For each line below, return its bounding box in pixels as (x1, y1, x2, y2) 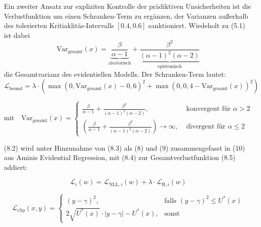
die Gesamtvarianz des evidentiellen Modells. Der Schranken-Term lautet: (4, 68, 226, 79)
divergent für (186, 123, 225, 130)
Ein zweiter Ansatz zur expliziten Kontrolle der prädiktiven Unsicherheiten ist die (4, 1, 251, 11)
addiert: (4, 162, 28, 172)
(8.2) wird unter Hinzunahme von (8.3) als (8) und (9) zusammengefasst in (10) (4, 142, 245, 153)
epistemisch (157, 64, 182, 69)
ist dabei (4, 30, 30, 40)
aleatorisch (108, 60, 131, 65)
